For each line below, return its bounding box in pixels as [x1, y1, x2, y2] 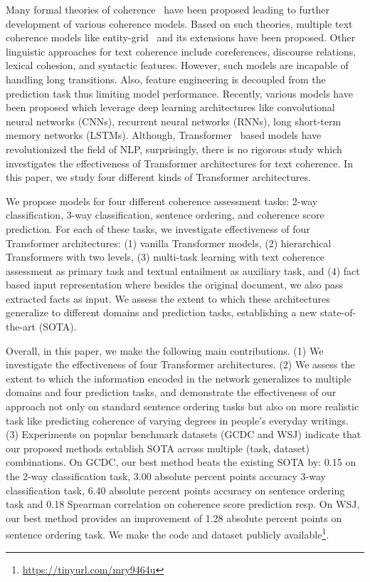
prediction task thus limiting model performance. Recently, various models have [6, 85, 353, 100]
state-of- [319, 305, 356, 320]
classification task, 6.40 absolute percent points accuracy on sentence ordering [6, 482, 345, 497]
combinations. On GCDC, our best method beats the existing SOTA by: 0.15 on [6, 454, 356, 469]
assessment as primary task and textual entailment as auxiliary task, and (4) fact [6, 263, 360, 278]
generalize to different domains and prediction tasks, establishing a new [6, 305, 317, 320]
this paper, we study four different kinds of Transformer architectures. [6, 170, 311, 185]
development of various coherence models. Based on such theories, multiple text [6, 16, 353, 31]
